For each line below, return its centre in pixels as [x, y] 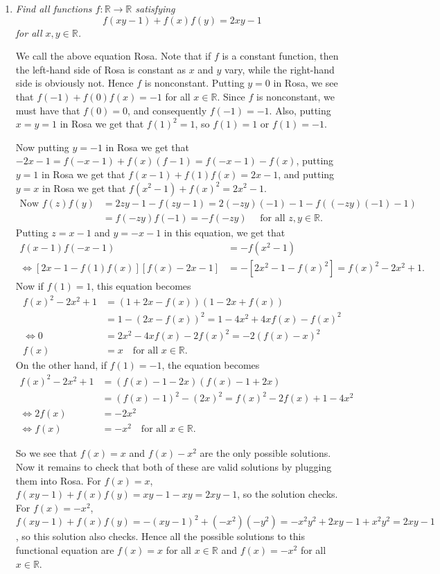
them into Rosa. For [58, 480]
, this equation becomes [141, 286]
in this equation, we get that [225, 232]
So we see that [46, 453]
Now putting [42, 147]
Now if [29, 286]
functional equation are [65, 549]
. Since [231, 96]
